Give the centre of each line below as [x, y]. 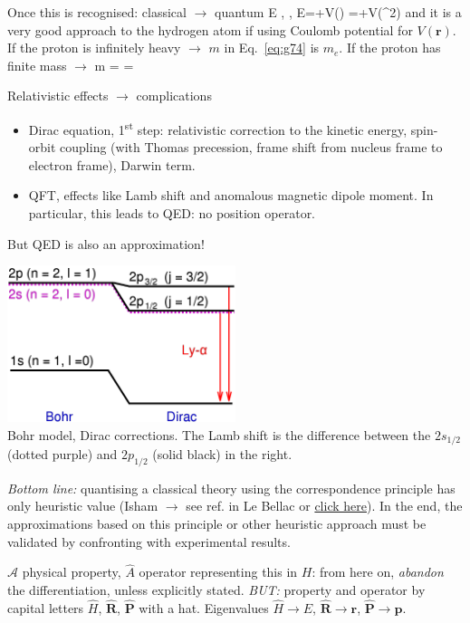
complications [174, 96]
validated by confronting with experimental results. [149, 541]
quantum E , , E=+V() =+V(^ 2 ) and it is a [338, 12]
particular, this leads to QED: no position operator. [172, 213]
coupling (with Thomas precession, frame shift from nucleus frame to [251, 147]
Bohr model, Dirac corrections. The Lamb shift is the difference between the [219, 434]
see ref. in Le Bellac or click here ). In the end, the [324, 506]
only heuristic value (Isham [83, 506]
